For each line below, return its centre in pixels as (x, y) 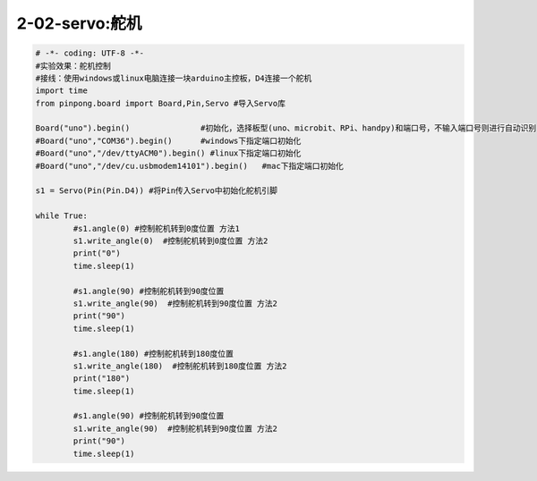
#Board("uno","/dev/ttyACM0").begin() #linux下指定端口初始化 (168, 153)
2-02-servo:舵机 (79, 23)
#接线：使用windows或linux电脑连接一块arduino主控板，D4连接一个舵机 (174, 78)
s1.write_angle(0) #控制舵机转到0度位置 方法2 (170, 241)
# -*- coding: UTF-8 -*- (90, 53)
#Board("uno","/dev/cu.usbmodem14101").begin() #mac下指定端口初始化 (189, 166)
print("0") (97, 253)
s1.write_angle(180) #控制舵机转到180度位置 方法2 (180, 366)
